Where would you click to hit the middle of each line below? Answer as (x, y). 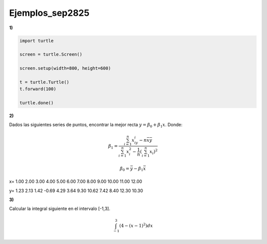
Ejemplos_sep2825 (49, 13)
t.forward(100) (38, 89)
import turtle (37, 41)
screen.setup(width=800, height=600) (65, 68)
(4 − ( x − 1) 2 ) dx (136, 225)
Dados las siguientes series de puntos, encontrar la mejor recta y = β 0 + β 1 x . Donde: (96, 125)
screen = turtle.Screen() (51, 55)
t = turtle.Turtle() (44, 82)
